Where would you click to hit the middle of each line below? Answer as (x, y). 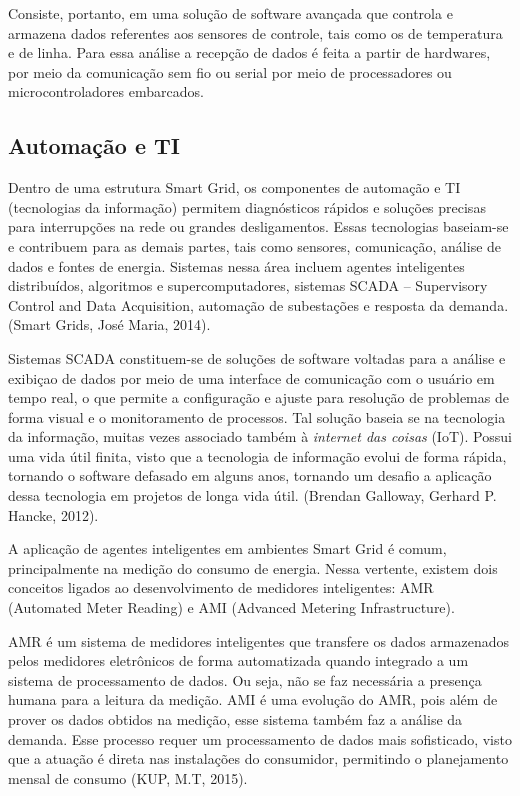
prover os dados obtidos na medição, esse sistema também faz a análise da (235, 719)
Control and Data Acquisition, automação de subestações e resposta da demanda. (258, 304)
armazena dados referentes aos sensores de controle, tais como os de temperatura (255, 32)
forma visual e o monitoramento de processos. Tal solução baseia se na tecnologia (257, 416)
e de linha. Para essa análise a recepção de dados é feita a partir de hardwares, (249, 52)
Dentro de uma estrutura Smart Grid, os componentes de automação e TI (234, 187)
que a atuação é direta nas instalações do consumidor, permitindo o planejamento (258, 758)
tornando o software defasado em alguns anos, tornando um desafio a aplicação (250, 475)
